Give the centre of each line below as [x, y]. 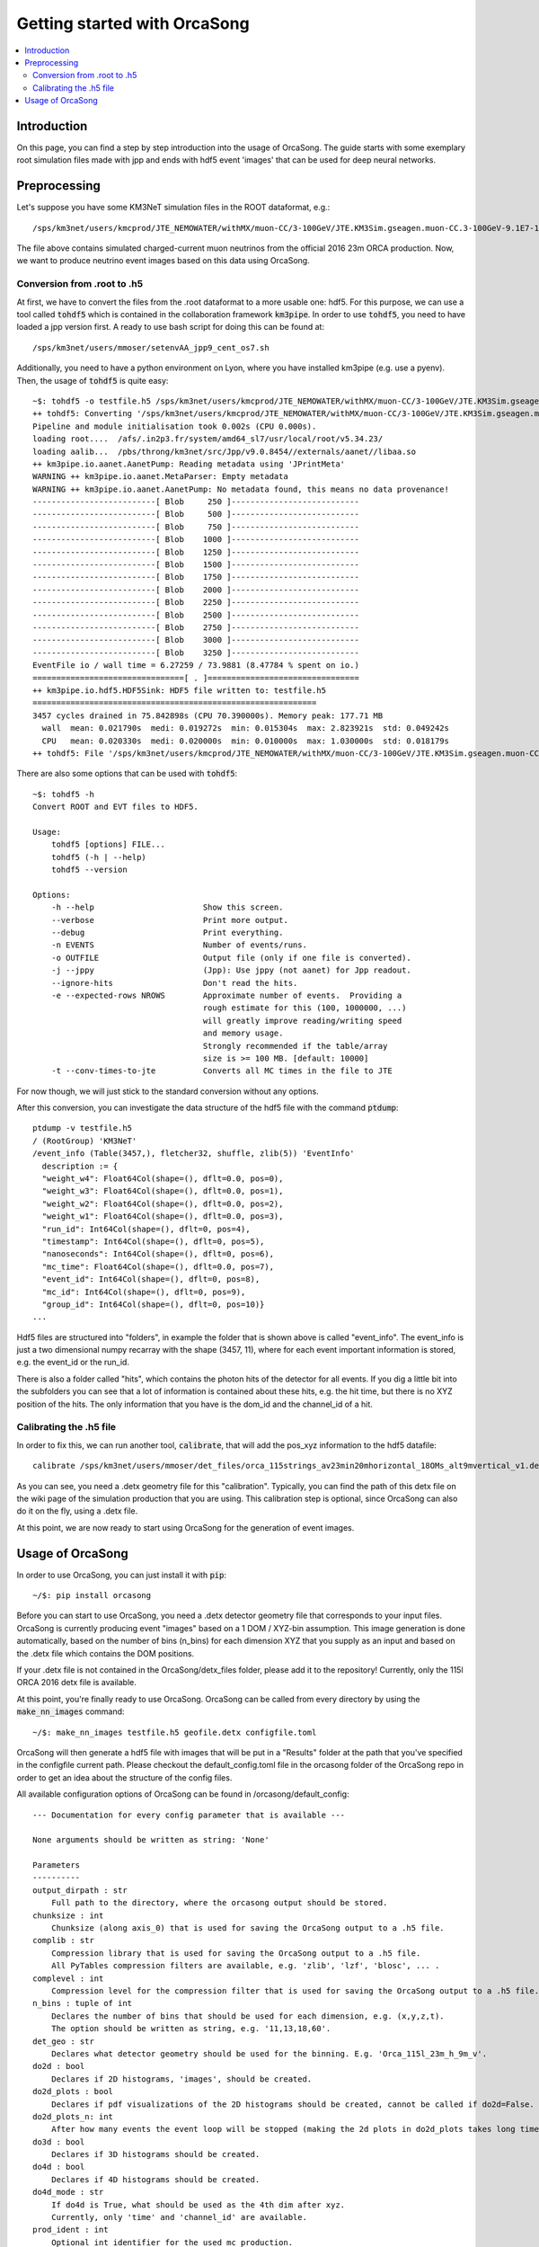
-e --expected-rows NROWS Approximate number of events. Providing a [226, 995]
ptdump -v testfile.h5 [83, 1128]
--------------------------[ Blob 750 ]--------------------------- [196, 527]
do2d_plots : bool [73, 2092]
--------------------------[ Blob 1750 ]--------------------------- [196, 577]
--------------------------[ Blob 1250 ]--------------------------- [196, 552]
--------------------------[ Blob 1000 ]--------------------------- [196, 540]
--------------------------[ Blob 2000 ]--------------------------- [196, 590]
